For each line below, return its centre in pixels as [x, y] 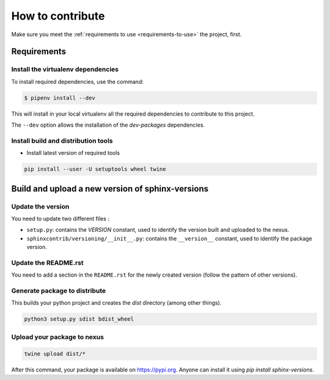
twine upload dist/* [55, 354]
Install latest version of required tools [73, 153]
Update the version [40, 206]
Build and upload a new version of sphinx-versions [110, 189]
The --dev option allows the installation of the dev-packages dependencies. [108, 125]
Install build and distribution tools [62, 141]
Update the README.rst [47, 263]
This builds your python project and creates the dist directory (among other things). [116, 303]
